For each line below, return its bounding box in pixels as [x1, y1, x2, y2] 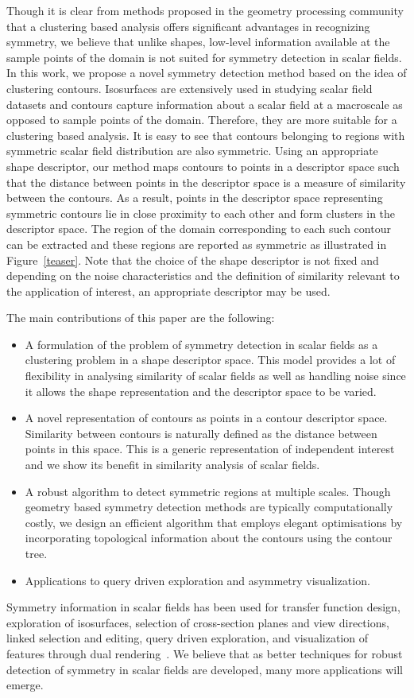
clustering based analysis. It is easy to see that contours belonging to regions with [6, 126, 405, 143]
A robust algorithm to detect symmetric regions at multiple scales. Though [25, 483, 391, 499]
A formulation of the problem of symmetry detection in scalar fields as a [25, 335, 378, 352]
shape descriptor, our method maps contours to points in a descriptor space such [6, 157, 400, 174]
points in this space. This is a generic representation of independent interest [25, 440, 395, 457]
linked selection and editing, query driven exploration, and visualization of [6, 630, 368, 646]
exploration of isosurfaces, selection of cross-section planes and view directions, [6, 614, 389, 630]
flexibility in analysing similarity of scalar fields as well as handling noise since [25, 367, 406, 384]
